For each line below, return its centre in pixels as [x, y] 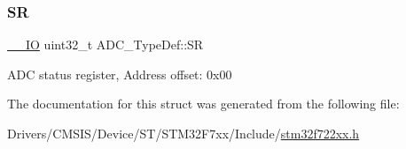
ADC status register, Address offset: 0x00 [120, 74]
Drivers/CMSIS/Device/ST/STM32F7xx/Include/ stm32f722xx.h [183, 133]
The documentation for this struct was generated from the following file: [203, 104]
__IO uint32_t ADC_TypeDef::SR [105, 45]
